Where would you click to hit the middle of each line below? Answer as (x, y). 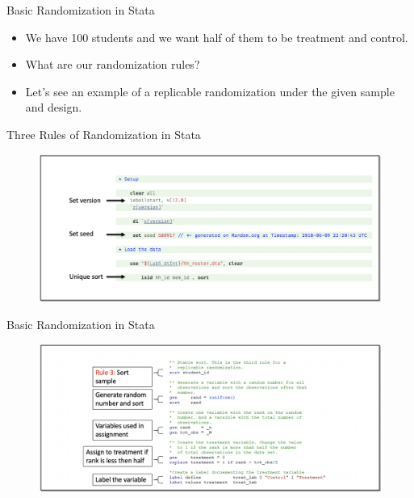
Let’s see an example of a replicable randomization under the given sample (210, 91)
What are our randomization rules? (113, 64)
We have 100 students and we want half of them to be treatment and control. (217, 37)
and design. (54, 107)
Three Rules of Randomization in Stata (104, 134)
